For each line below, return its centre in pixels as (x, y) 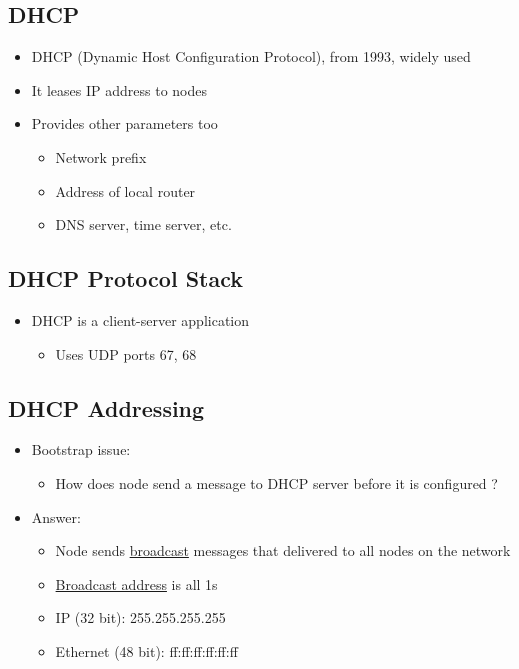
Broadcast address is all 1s (136, 583)
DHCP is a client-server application (140, 319)
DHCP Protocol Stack (125, 278)
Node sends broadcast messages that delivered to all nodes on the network (283, 550)
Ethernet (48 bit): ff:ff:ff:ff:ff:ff (146, 650)
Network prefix (101, 156)
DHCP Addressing (106, 407)
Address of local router (125, 190)
